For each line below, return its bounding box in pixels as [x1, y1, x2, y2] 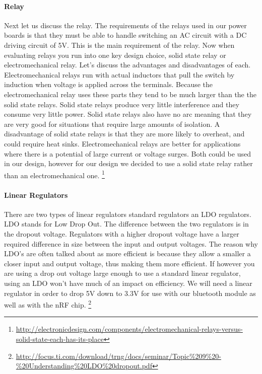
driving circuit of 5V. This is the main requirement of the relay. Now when [4, 39, 235, 50]
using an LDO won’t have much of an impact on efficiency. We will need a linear [4, 277, 252, 288]
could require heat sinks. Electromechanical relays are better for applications [4, 138, 241, 148]
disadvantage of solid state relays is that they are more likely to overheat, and [4, 128, 245, 139]
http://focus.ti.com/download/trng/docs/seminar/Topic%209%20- [16, 350, 221, 361]
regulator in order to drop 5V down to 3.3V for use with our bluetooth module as [4, 287, 256, 298]
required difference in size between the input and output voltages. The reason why [4, 238, 258, 249]
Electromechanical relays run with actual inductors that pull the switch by [4, 69, 235, 80]
